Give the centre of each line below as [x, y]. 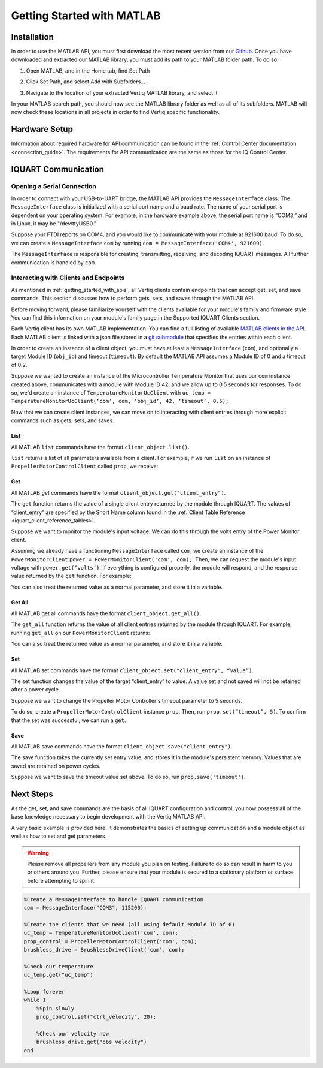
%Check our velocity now [73, 1034]
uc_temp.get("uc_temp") [59, 975]
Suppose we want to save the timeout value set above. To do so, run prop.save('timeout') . [128, 777]
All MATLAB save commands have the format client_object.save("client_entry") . [122, 746]
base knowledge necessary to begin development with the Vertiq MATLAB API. [108, 817]
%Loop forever [44, 992]
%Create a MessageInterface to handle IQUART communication [114, 899]
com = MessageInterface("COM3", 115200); [85, 908]
